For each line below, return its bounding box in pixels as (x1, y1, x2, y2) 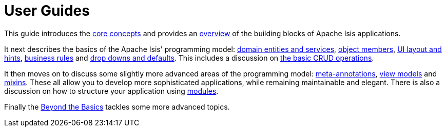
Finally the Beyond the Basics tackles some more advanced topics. (4, 102, 230, 111)
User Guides (4, 2, 90, 19)
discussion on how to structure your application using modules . (4, 86, 219, 95)
